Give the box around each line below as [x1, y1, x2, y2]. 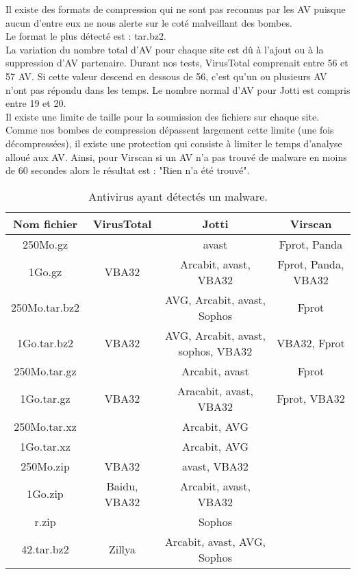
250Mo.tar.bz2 [11, 299, 80, 316]
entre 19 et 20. [5, 96, 66, 110]
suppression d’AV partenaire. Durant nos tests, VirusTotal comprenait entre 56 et [5, 55, 348, 70]
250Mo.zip [21, 458, 70, 474]
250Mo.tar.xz [14, 418, 77, 434]
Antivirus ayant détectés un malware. [88, 188, 268, 204]
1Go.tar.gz [20, 390, 71, 407]
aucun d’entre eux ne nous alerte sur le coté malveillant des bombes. [5, 15, 292, 29]
